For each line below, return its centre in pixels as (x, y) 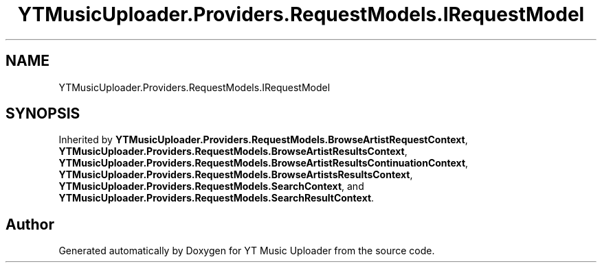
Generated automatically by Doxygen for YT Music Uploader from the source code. (247, 251)
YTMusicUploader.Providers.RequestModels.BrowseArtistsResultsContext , (236, 175)
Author (30, 224)
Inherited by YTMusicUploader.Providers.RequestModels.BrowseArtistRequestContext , (263, 140)
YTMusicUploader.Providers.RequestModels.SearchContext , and (211, 186)
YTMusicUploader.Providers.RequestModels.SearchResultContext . (216, 198)
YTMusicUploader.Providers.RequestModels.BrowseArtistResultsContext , (233, 151)
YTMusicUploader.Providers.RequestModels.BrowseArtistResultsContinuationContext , (264, 163)
